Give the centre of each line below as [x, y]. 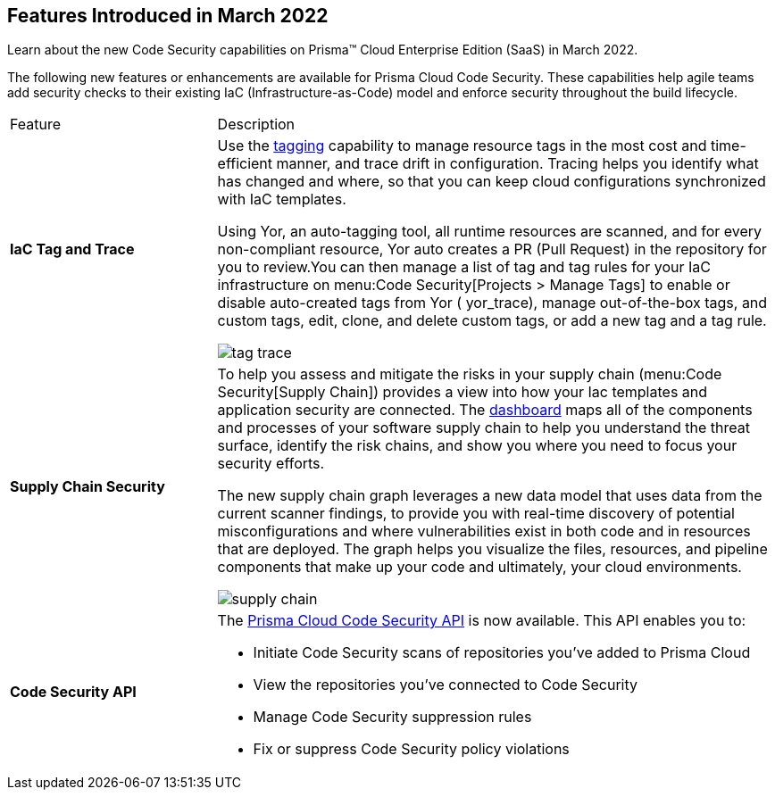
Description [256, 125]
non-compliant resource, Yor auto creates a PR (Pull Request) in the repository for [492, 249]
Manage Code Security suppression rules [392, 717]
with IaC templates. [282, 199]
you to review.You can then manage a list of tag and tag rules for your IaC [464, 267]
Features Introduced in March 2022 [168, 16]
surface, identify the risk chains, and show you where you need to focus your [477, 446]
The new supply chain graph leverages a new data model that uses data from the [490, 496]
